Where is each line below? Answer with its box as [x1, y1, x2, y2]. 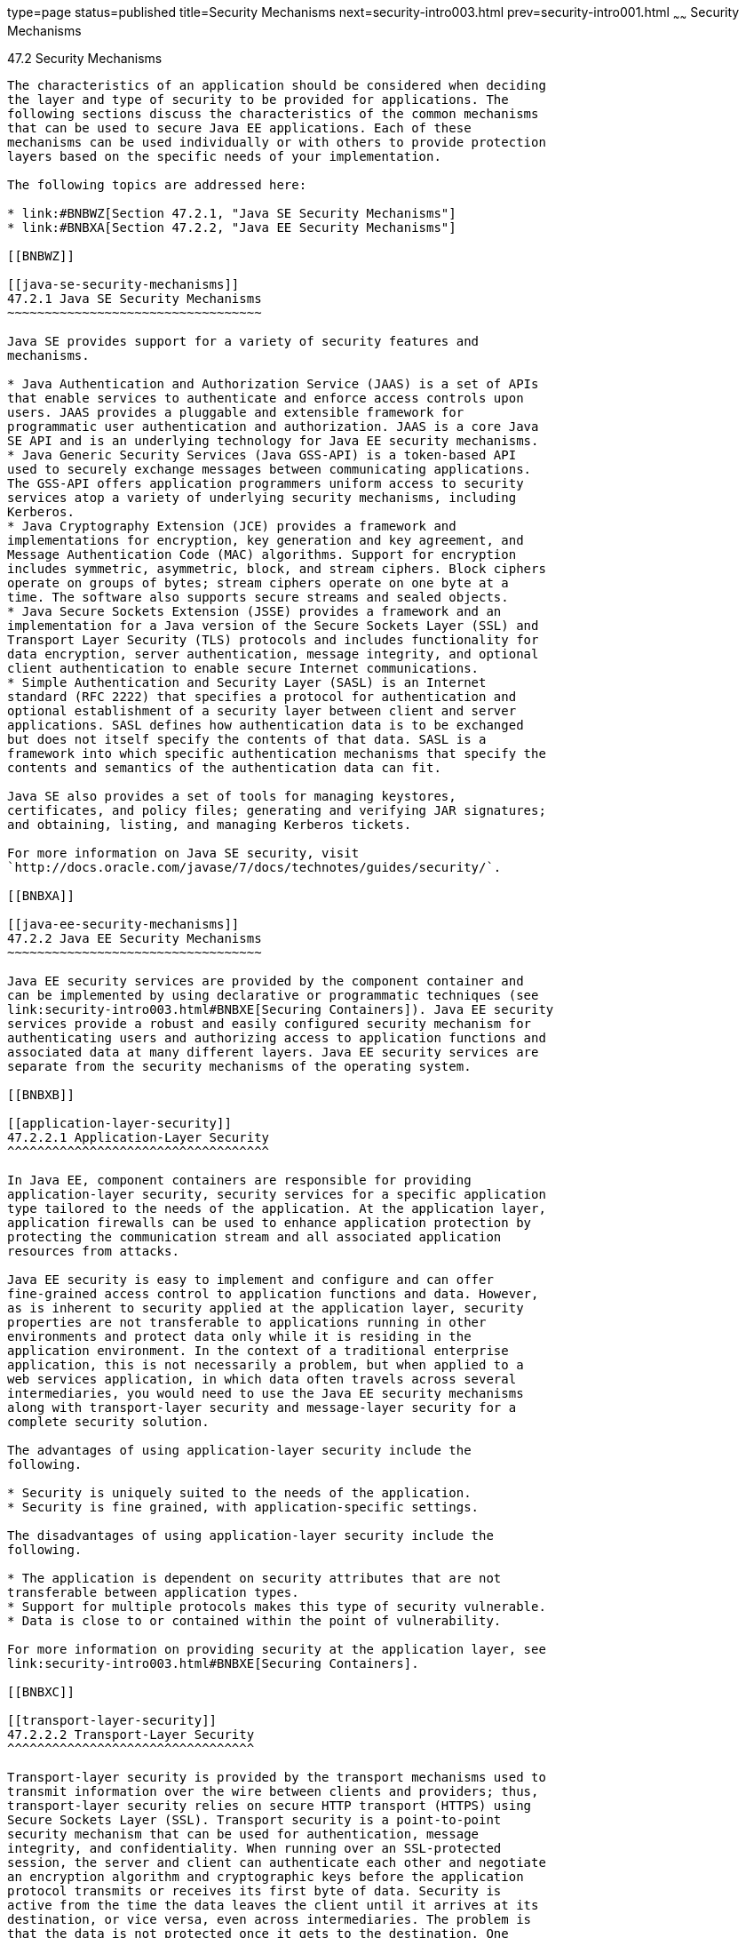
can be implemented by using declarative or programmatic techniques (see [7, 987, 539, 1002]
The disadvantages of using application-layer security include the [7, 1527, 494, 1543]
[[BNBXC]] [7, 1684, 75, 1699]
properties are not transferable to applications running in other [7, 1314, 487, 1329]
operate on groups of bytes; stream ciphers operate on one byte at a [7, 575, 509, 590]
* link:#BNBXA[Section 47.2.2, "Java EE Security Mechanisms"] [7, 219, 456, 235]
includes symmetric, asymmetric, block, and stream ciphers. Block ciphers [7, 561, 546, 576]
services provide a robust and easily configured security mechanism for [7, 1016, 532, 1031]
